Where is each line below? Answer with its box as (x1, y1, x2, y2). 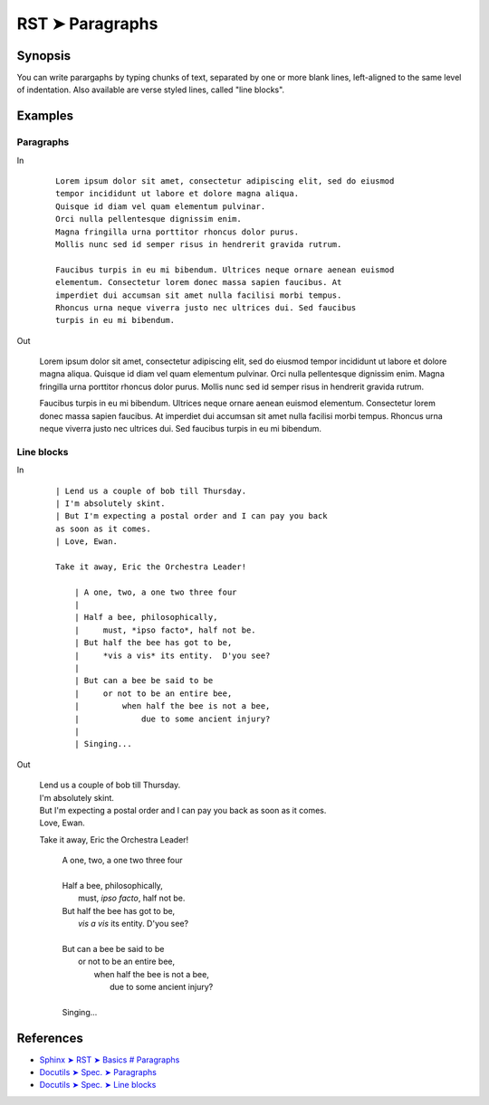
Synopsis (16, 48, 72, 63)
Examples (16, 109, 74, 124)
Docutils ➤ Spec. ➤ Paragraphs (39, 1067, 158, 1078)
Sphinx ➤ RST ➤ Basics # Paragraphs (39, 1054, 180, 1065)
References (16, 1030, 83, 1045)
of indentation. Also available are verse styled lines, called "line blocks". (16, 84, 285, 95)
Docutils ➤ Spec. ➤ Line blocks (39, 1080, 157, 1091)
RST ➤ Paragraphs (16, 14, 158, 33)
